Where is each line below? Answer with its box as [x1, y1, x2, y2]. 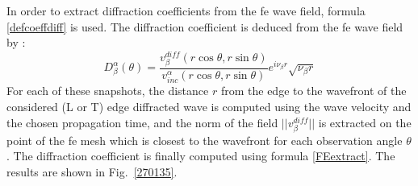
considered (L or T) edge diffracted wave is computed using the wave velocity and [6, 98, 412, 115]
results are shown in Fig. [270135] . [6, 163, 178, 180]
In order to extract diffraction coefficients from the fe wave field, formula [6, 2, 366, 19]
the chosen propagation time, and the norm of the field [6, 114, 278, 130]
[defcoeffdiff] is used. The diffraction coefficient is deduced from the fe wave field [6, 18, 403, 35]
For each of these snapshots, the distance [6, 82, 209, 99]
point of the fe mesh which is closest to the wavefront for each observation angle [6, 131, 403, 148]
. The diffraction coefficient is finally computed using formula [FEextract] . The [6, 147, 395, 164]
